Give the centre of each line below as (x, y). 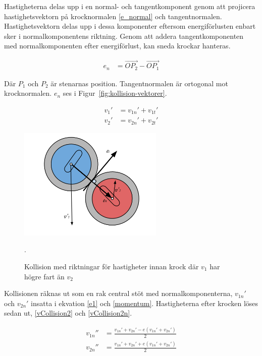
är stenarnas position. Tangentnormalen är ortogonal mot (139, 83)
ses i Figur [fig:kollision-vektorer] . (115, 93)
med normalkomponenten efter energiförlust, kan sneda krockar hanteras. (117, 46)
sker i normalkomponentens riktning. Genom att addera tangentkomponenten (124, 36)
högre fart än (44, 276)
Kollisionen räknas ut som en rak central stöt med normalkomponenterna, (118, 293)
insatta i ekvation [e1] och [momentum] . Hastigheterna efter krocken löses (145, 303)
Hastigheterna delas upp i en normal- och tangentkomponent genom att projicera (130, 6)
